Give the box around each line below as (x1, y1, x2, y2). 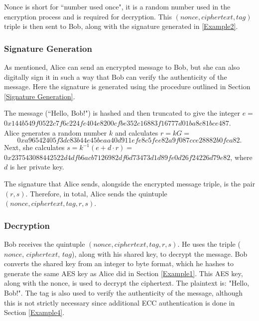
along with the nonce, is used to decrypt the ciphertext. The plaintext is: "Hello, (4, 278, 250, 288)
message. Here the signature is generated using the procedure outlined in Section (4, 81, 251, 92)
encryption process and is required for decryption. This (4, 11, 172, 21)
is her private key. (9, 161, 64, 172)
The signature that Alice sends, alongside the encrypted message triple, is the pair (4, 178, 255, 188)
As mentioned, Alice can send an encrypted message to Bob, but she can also (4, 62, 240, 72)
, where (230, 152, 253, 162)
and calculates (115, 127, 158, 138)
